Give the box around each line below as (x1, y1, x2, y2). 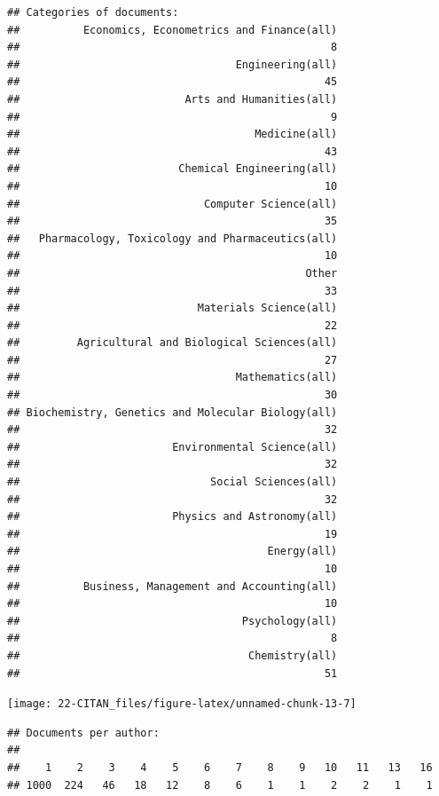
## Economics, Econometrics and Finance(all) (7, 23, 338, 36)
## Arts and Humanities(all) (7, 92, 338, 106)
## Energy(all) (7, 545, 338, 558)
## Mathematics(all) (7, 371, 338, 384)
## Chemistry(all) (7, 649, 338, 662)
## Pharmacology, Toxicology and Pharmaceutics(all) (7, 232, 338, 245)
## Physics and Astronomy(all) (7, 510, 338, 524)
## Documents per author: (7, 726, 160, 739)
